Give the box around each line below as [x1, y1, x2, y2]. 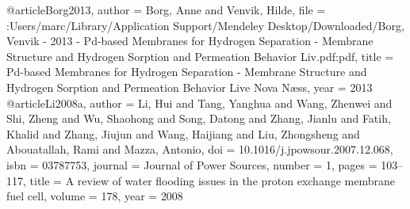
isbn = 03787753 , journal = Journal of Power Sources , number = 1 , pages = [6, 156, 377, 173]
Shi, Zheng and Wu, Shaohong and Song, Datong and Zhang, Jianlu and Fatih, [6, 110, 391, 127]
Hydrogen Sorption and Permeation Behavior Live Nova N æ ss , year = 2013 [6, 78, 373, 95]
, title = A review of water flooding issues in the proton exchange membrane [23, 172, 395, 188]
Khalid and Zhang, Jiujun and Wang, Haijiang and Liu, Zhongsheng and [6, 125, 360, 142]
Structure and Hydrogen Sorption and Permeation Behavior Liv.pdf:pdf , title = [6, 47, 394, 64]
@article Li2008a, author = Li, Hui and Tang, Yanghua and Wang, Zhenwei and [6, 94, 393, 111]
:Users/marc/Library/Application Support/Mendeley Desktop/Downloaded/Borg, [6, 17, 404, 33]
